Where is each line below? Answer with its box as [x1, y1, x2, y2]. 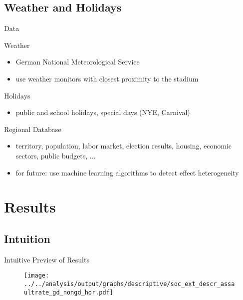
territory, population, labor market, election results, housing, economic [15, 140, 232, 151]
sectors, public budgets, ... [15, 150, 96, 160]
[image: [24, 272, 49, 279]
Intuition [4, 230, 50, 246]
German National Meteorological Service [15, 56, 140, 67]
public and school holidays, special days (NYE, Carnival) [15, 107, 190, 117]
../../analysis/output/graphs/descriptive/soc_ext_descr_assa [24, 280, 235, 287]
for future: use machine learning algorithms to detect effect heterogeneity [15, 167, 239, 177]
